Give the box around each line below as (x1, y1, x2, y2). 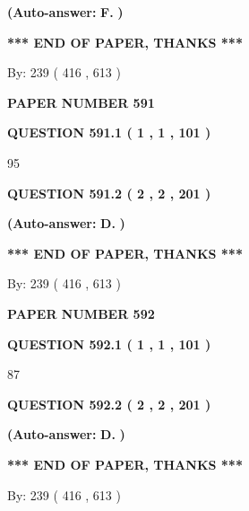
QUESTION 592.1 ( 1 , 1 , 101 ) (7, 334, 211, 353)
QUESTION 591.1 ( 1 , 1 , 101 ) (7, 123, 211, 142)
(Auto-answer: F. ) (7, 3, 124, 21)
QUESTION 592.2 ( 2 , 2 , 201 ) (7, 394, 211, 413)
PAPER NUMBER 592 (7, 304, 155, 322)
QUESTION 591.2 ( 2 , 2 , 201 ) (7, 183, 211, 202)
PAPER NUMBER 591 (7, 93, 155, 111)
